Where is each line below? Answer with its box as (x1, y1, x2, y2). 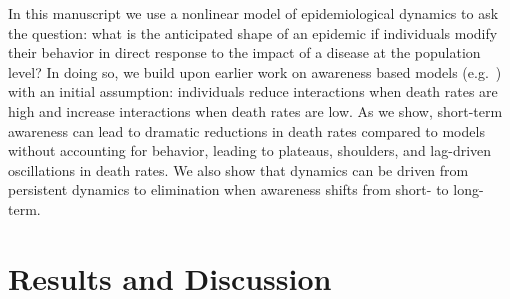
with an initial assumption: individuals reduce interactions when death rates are (8, 81, 498, 102)
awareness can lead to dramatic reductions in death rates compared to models (8, 120, 485, 141)
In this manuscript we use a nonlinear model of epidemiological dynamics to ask (8, 3, 499, 23)
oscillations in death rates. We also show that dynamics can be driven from (8, 159, 469, 180)
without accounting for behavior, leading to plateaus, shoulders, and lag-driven (8, 140, 492, 161)
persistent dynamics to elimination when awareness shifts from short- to (8, 179, 449, 200)
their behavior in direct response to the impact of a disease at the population (8, 42, 481, 63)
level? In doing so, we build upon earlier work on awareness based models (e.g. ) (8, 61, 502, 82)
